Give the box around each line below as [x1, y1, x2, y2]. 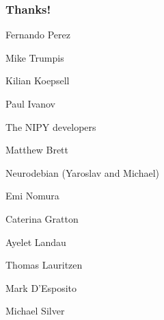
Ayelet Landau [5, 234, 66, 249]
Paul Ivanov [5, 97, 55, 110]
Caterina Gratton [5, 211, 79, 225]
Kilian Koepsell [5, 73, 70, 88]
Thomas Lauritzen [5, 258, 83, 272]
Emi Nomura [5, 188, 59, 203]
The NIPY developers [5, 119, 96, 134]
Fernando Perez [5, 27, 70, 42]
